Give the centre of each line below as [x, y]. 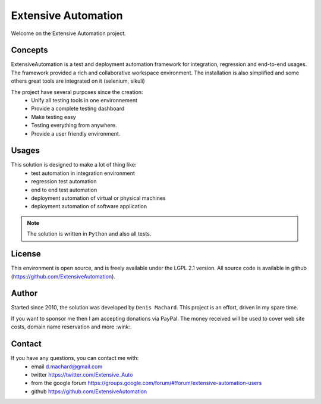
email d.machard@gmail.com [67, 367]
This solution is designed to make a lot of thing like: [74, 165]
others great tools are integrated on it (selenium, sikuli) [78, 81]
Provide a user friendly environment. [76, 133]
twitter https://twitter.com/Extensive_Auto [82, 374]
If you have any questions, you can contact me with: [75, 358]
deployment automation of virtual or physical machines [98, 198]
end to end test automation [64, 190]
